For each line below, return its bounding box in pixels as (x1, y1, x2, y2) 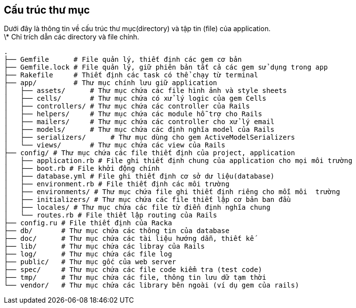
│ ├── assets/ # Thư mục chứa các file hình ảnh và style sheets (4, 87, 287, 95)
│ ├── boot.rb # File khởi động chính (4, 164, 160, 173)
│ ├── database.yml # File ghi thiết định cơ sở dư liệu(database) (4, 172, 275, 181)
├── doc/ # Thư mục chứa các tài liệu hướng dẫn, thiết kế (4, 235, 254, 243)
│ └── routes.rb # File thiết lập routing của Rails (4, 211, 217, 219)
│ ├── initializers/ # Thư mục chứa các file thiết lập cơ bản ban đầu (4, 196, 291, 204)
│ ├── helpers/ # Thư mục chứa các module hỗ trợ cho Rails (4, 110, 263, 118)
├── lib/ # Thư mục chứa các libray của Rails (4, 242, 205, 251)
